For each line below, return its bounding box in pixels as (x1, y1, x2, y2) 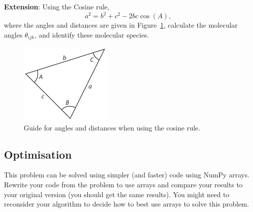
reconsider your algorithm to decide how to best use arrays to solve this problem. (4, 199, 249, 209)
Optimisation (4, 146, 72, 162)
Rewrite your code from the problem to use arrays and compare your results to (4, 179, 243, 189)
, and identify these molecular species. (34, 29, 149, 40)
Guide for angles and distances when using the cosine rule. (24, 122, 200, 132)
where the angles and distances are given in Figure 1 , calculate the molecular (4, 20, 238, 30)
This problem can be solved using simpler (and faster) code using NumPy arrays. (4, 170, 250, 180)
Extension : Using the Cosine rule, (4, 1, 109, 11)
